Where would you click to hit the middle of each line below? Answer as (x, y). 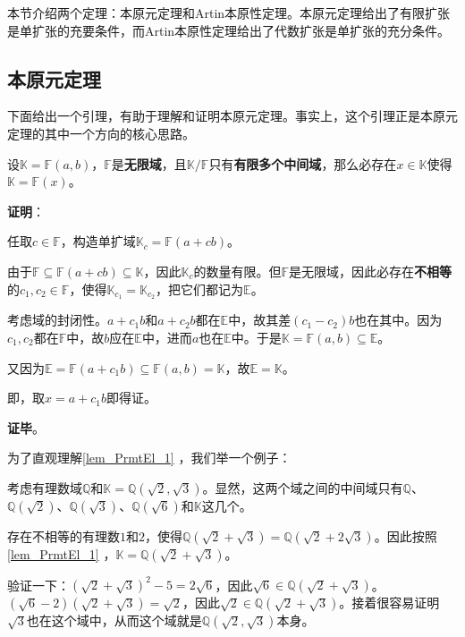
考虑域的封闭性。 (57, 320)
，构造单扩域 (98, 241)
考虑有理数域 (45, 487)
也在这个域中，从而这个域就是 (114, 620)
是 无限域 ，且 (149, 163)
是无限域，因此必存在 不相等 (371, 271)
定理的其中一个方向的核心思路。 (101, 133)
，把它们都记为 (200, 289)
